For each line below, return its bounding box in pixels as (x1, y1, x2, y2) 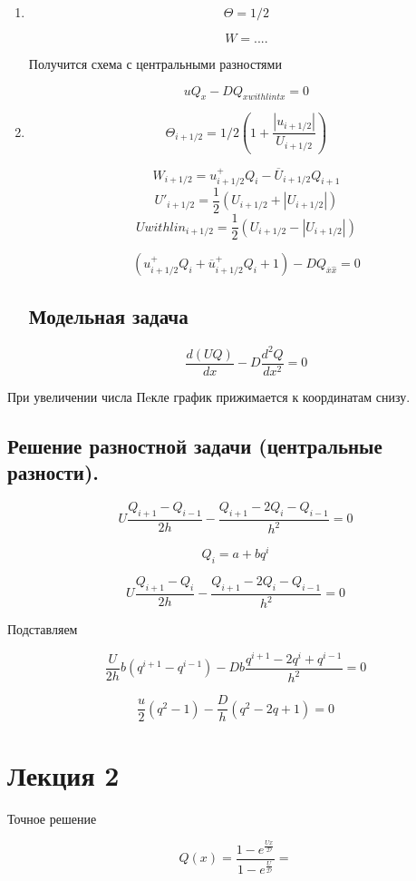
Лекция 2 (7, 756, 120, 793)
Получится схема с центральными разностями (28, 54, 282, 73)
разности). (7, 458, 100, 486)
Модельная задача (28, 302, 189, 330)
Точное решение (7, 808, 97, 827)
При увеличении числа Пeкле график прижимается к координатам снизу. (7, 387, 411, 406)
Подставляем (7, 620, 78, 639)
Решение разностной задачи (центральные (7, 431, 382, 459)
